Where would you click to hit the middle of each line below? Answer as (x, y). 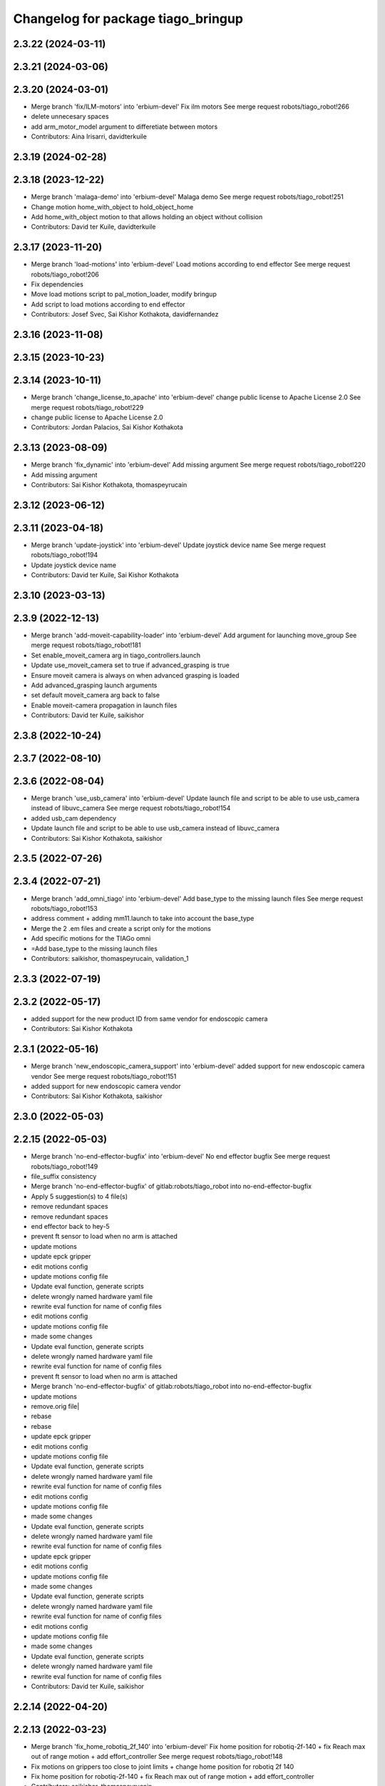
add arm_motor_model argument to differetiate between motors (124, 126)
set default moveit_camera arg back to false (96, 695)
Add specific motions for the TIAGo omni (91, 939)
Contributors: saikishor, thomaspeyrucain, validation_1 (110, 958)
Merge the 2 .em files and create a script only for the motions (121, 928)
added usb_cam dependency (74, 818)
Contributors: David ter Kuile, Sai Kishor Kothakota (105, 575)
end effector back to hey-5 (70, 1226)
